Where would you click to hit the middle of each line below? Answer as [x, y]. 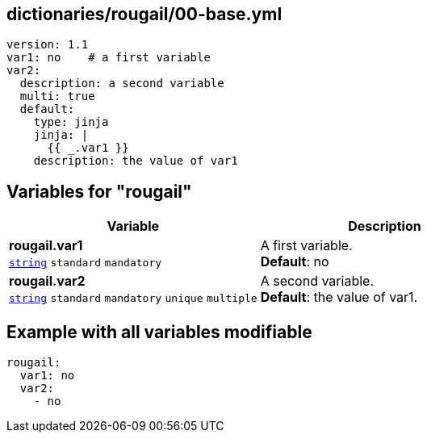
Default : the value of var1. [339, 297]
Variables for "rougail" [99, 191]
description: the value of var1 [136, 161]
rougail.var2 [47, 281]
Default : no [295, 262]
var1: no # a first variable [109, 58]
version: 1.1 [48, 45]
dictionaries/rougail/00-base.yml [144, 14]
